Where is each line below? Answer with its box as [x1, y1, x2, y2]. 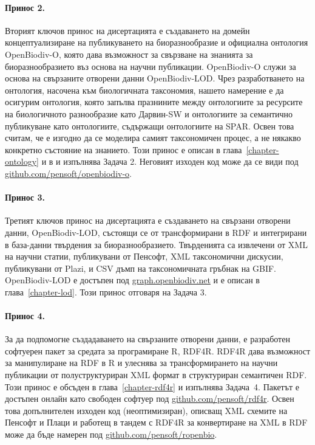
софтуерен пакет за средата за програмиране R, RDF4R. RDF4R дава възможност [5, 344, 311, 357]
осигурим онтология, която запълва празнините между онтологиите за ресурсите [5, 95, 303, 108]
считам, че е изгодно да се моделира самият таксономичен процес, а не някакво [5, 131, 301, 144]
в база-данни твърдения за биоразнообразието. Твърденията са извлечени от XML [5, 238, 308, 250]
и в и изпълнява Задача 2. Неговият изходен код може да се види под [41, 155, 299, 168]
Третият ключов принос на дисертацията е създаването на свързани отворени [5, 214, 291, 227]
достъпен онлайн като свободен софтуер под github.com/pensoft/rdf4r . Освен [5, 392, 294, 405]
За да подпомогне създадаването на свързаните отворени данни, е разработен [5, 333, 290, 345]
